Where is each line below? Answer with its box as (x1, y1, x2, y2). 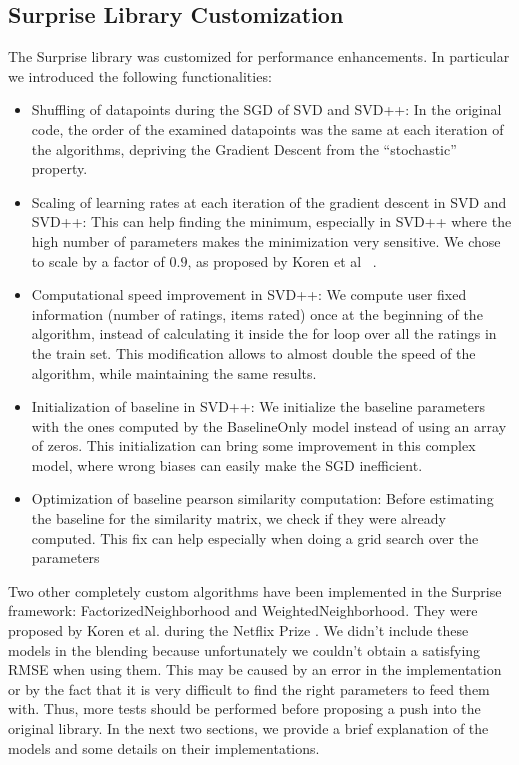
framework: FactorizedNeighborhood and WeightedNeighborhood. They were (8, 600, 478, 621)
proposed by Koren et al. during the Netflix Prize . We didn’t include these (8, 620, 469, 641)
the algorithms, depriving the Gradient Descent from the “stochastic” (31, 138, 457, 159)
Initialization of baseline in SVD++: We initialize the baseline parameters (31, 396, 485, 417)
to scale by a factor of (31, 250, 165, 271)
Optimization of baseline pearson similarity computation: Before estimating (31, 488, 494, 509)
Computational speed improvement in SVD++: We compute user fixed (31, 284, 467, 305)
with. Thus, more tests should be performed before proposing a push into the (8, 698, 481, 719)
